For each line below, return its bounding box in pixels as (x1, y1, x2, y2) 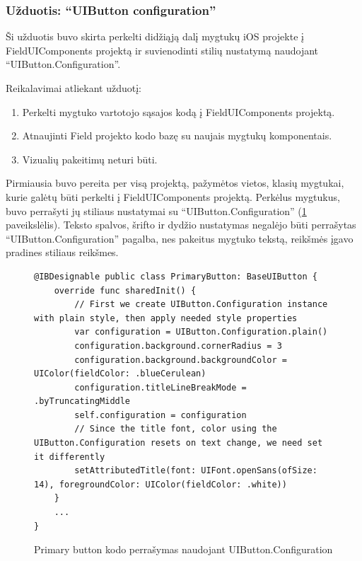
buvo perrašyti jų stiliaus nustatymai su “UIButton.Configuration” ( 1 (6, 203, 307, 218)
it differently (34, 451, 105, 462)
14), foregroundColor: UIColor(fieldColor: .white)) (34, 479, 287, 490)
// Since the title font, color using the (74, 424, 277, 434)
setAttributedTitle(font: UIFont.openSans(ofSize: (74, 465, 317, 476)
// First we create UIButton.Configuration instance (74, 299, 328, 310)
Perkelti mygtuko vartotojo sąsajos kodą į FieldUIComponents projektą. (22, 104, 335, 119)
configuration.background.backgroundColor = (74, 354, 287, 365)
